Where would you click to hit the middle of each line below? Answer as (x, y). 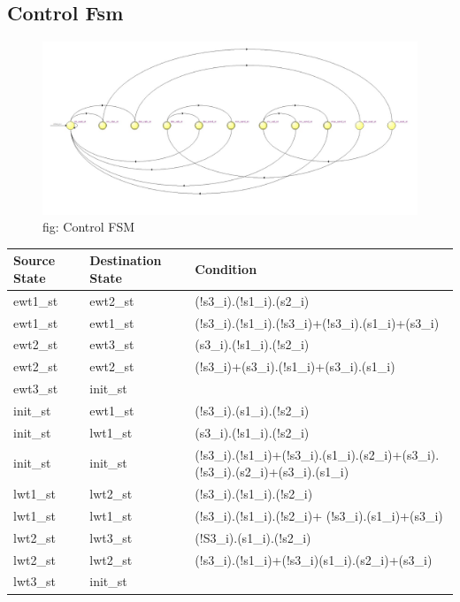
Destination (126, 260)
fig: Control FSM (89, 227)
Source (34, 260)
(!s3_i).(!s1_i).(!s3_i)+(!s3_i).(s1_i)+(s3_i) (317, 322)
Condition (226, 269)
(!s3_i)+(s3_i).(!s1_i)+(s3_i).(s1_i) (295, 366)
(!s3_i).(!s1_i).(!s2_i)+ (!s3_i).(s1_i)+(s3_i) (319, 515)
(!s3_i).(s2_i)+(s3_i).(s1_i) (272, 472)
